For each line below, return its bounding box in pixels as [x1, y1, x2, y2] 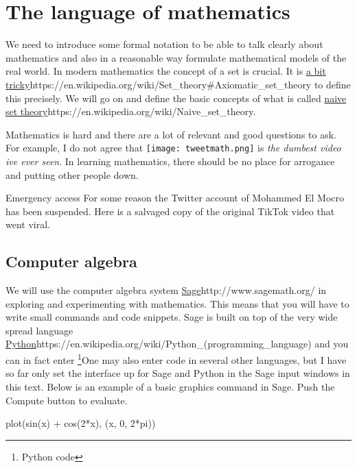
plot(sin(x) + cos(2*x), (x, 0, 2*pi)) [5, 416, 156, 430]
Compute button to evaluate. [5, 393, 128, 407]
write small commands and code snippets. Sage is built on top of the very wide [5, 310, 338, 324]
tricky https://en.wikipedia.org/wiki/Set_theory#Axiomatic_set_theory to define [5, 77, 351, 91]
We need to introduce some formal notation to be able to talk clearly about [5, 37, 323, 51]
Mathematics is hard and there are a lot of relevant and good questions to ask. [5, 127, 336, 141]
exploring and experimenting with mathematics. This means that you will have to [5, 296, 349, 310]
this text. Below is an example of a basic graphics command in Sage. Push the [5, 379, 335, 393]
